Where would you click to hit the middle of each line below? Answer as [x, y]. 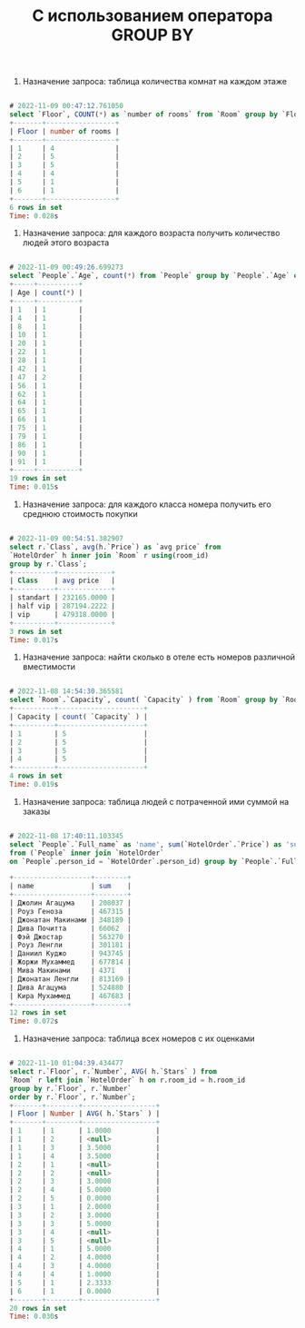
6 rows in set [36, 207]
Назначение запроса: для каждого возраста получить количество [151, 233]
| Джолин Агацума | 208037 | [70, 903]
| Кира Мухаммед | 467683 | [70, 996]
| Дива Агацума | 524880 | [70, 987]
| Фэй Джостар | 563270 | [70, 937]
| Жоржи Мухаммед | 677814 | [70, 962]
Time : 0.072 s [34, 1021]
